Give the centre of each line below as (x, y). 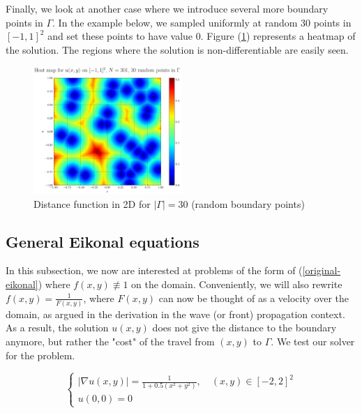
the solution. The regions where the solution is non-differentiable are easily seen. (177, 49)
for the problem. (40, 355)
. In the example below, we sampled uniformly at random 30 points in (202, 22)
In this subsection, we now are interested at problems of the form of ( (154, 270)
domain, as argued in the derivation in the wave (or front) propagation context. (175, 314)
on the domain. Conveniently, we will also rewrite (237, 284)
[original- (322, 270)
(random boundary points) (248, 203)
